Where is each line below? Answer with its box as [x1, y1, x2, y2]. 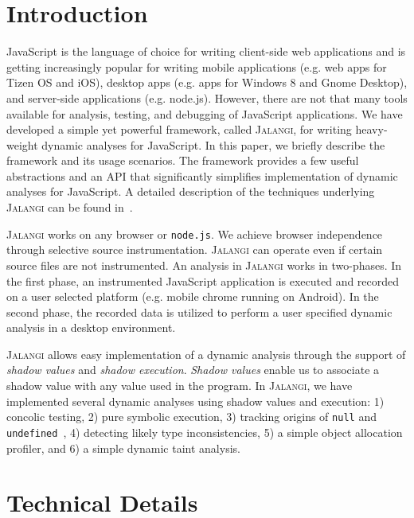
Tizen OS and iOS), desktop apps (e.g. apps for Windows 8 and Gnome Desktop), [6, 74, 408, 91]
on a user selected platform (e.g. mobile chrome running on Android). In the [6, 288, 379, 305]
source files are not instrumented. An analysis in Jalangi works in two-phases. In [6, 256, 402, 273]
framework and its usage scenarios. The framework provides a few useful [6, 152, 359, 169]
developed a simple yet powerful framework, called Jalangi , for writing [6, 121, 352, 138]
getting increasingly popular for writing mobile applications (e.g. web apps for [6, 58, 387, 75]
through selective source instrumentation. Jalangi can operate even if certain [6, 241, 383, 258]
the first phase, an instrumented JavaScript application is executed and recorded [6, 272, 400, 289]
